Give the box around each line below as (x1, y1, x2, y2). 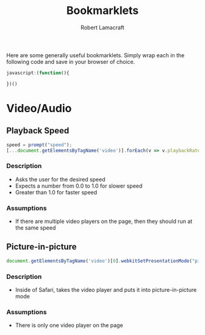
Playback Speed (6, 125, 70, 136)
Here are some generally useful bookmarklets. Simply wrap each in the (6, 51, 185, 58)
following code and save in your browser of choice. (6, 58, 135, 65)
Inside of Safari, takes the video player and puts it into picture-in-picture (15, 286, 197, 294)
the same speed (15, 224, 56, 231)
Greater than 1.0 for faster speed (15, 188, 98, 196)
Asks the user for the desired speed (15, 175, 106, 183)
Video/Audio (6, 101, 72, 115)
